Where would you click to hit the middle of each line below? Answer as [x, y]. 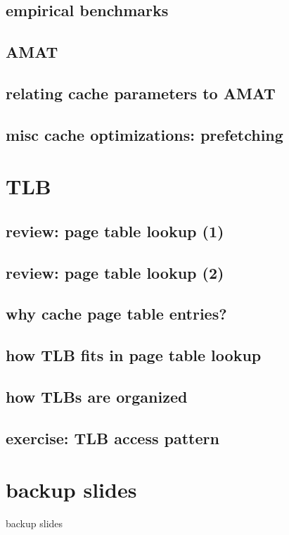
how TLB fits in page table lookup [134, 355]
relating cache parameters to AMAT [141, 93]
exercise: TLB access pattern [113, 438]
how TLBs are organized [97, 397]
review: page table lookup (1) [115, 231]
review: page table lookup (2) [115, 272]
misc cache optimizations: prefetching [144, 134]
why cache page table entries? [116, 314]
